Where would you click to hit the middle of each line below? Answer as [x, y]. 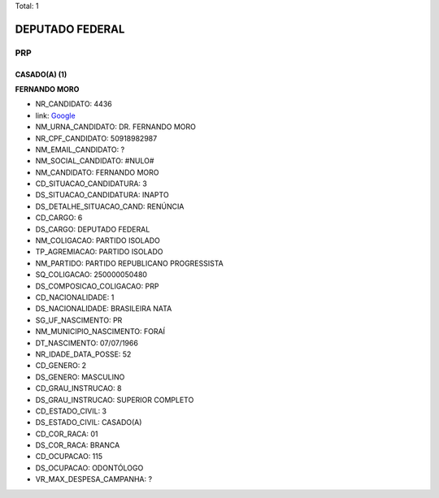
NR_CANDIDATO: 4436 [74, 104]
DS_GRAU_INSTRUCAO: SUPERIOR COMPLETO [115, 400]
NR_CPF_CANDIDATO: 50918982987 [96, 138]
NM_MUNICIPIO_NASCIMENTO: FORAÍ [100, 331]
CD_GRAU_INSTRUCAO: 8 [78, 388]
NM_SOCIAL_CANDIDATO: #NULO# [95, 161]
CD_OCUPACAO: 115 [69, 457]
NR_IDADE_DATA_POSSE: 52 [83, 354]
